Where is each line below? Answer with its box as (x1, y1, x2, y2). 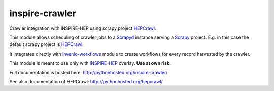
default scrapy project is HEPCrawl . (9, 41, 84, 48)
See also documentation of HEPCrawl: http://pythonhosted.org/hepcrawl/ (9, 78, 163, 84)
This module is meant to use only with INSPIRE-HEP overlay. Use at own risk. (9, 60, 172, 66)
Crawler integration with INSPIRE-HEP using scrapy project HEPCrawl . (9, 25, 156, 31)
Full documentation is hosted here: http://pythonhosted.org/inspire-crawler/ (9, 69, 168, 75)
